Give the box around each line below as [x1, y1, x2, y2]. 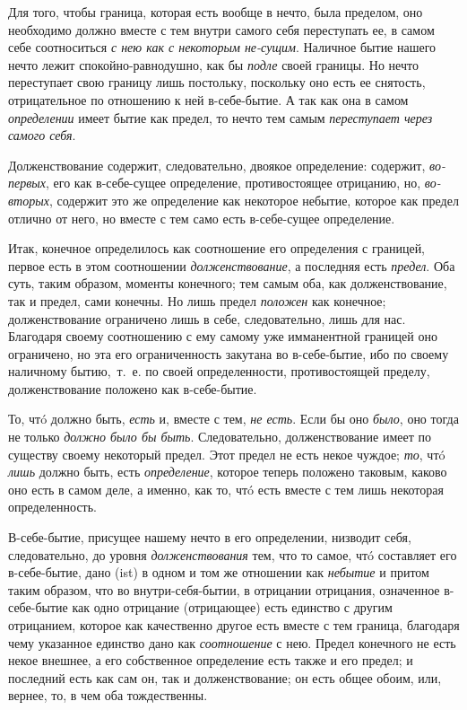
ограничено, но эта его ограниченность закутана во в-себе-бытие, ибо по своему [8, 344, 449, 363]
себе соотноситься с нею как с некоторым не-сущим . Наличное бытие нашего [8, 38, 437, 57]
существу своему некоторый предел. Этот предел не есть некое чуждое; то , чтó [8, 444, 445, 463]
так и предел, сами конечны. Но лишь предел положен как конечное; [8, 291, 386, 310]
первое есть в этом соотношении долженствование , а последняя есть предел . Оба [8, 256, 455, 275]
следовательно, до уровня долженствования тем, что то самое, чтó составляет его [8, 545, 457, 564]
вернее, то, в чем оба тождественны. [8, 686, 208, 705]
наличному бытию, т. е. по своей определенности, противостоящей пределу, [8, 362, 430, 381]
